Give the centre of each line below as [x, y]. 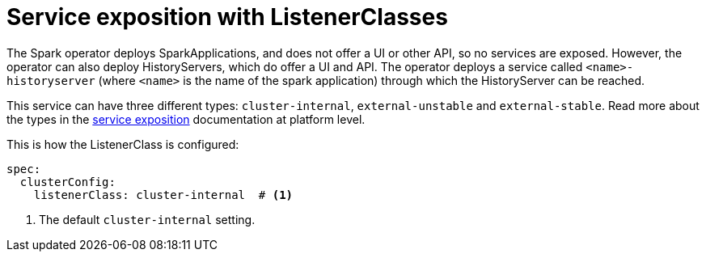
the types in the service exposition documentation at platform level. [186, 119]
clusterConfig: [68, 182]
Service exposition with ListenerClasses [227, 17]
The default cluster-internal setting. [147, 219]
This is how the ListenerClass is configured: [123, 144]
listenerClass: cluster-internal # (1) [163, 195]
